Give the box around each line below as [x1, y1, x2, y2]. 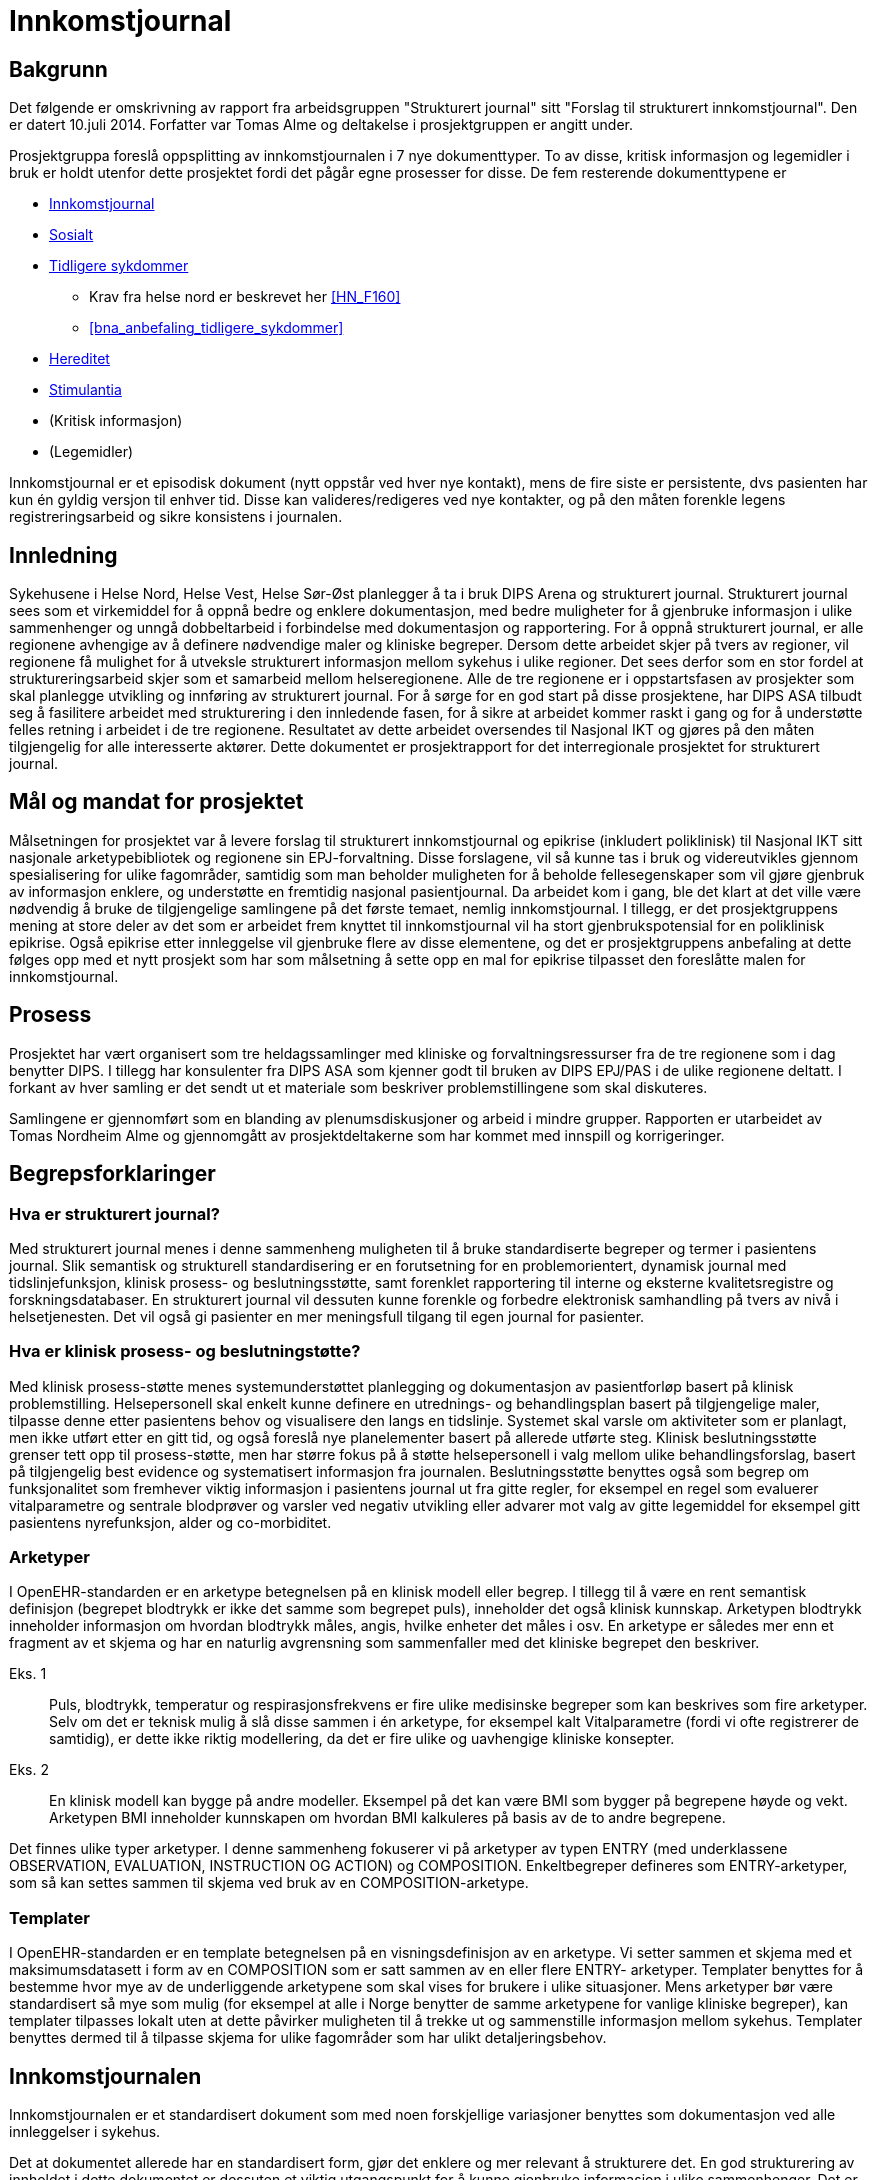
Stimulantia [49, 381, 122, 399]
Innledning [9, 542, 118, 568]
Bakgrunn [9, 56, 108, 82]
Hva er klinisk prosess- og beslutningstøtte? [9, 1341, 361, 1362]
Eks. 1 [9, 1665, 47, 1683]
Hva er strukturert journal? [9, 1203, 220, 1224]
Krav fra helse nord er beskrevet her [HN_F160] [89, 288, 401, 306]
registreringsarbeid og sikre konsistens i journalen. [9, 508, 343, 526]
